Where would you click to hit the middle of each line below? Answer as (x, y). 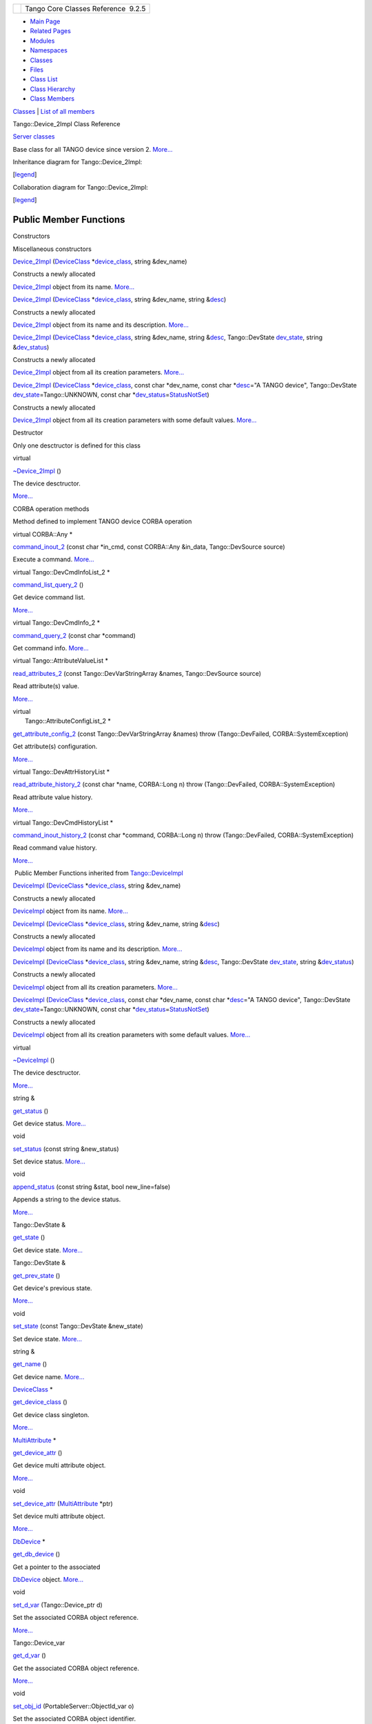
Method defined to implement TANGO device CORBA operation (102, 521)
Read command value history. (55, 848)
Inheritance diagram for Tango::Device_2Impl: (77, 162)
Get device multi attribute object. (59, 1465)
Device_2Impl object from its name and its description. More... (101, 325)
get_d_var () (29, 1656)
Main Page (45, 21)
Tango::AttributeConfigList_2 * (68, 721)
